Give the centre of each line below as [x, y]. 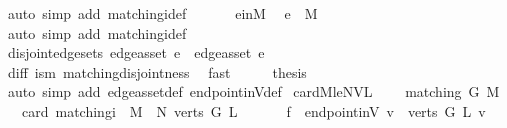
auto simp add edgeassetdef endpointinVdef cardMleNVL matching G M [253, 91]
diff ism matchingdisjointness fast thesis [157, 71]
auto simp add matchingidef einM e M [162, 13]
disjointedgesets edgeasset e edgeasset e [136, 52]
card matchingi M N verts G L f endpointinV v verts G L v [253, 110]
